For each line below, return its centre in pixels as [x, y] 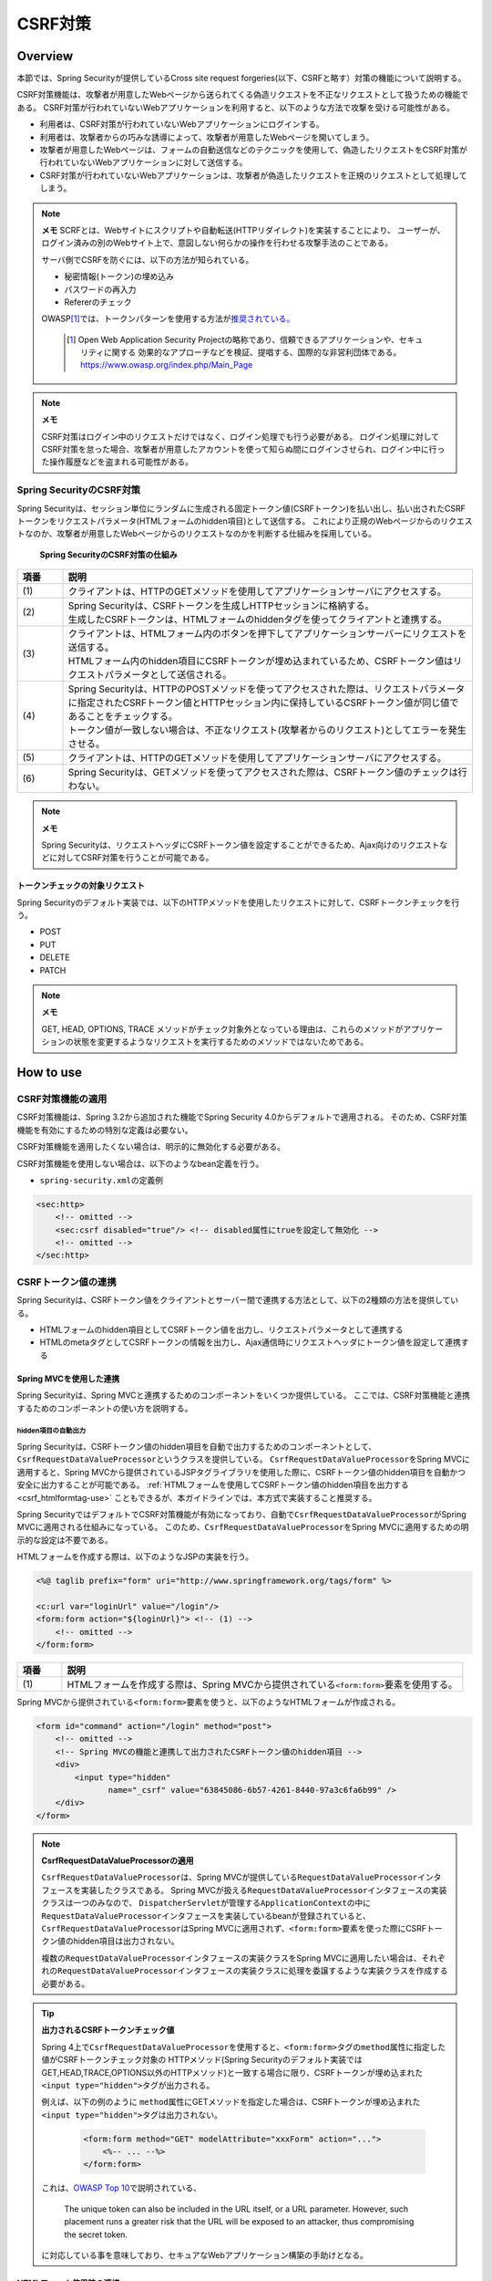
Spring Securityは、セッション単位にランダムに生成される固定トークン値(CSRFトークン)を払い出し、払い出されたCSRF [241, 508]
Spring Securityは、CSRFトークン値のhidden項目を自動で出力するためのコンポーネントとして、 [197, 1446]
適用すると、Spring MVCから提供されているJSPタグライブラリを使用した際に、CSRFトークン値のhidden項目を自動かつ [241, 1472]
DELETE [55, 957]
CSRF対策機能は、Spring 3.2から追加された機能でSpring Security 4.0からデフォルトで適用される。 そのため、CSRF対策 [242, 1117]
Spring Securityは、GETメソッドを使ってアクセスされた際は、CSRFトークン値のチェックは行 [268, 773]
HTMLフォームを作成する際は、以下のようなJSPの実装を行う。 [135, 1557]
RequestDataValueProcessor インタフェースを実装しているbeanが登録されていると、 [206, 1915]
